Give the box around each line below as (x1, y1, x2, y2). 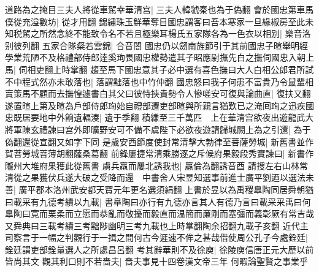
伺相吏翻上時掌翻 (18, 62, 88, 75)
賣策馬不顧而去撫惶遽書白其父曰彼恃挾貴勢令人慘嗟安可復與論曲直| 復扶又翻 (5, 87, 311, 100)
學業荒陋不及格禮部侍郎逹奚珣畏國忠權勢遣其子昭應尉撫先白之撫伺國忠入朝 (5, 51, 306, 64)
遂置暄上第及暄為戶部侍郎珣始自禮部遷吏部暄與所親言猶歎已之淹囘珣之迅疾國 (5, 99, 314, 111)
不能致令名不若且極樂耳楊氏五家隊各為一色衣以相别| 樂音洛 (73, 27, 311, 40)
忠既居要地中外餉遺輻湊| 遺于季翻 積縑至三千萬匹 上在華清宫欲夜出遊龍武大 (5, 111, 314, 124)
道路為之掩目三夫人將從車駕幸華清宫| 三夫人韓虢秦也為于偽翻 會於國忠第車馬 (5, 3, 314, 15)
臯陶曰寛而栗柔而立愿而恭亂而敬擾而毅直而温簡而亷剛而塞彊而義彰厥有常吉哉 (5, 207, 314, 220)
